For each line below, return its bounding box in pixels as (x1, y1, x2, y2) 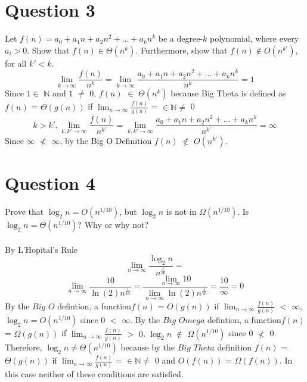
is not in (166, 205, 197, 217)
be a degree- (158, 32, 203, 45)
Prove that (5, 205, 44, 217)
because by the (120, 340, 175, 353)
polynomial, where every (210, 32, 299, 45)
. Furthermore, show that (135, 43, 228, 56)
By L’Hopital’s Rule (5, 243, 77, 255)
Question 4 (5, 171, 95, 195)
